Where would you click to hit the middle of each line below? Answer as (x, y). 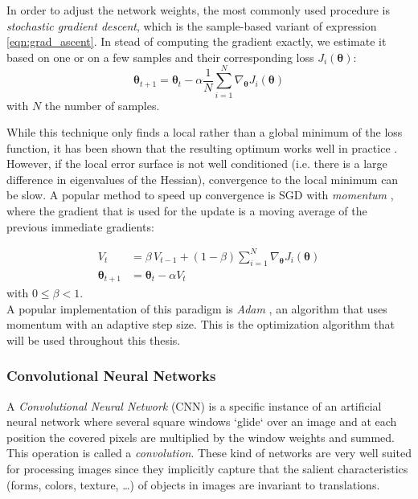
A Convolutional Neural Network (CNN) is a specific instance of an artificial (194, 405)
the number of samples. (102, 105)
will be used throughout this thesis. (94, 339)
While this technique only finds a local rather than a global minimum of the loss (205, 132)
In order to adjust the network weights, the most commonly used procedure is (198, 10)
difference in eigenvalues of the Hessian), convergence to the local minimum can (203, 179)
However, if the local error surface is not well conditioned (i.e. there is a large (197, 164)
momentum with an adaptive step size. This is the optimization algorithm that (201, 324)
